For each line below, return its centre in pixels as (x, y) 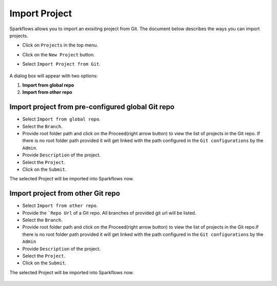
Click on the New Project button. (58, 54)
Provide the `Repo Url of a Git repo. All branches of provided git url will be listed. (109, 213)
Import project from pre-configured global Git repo (92, 107)
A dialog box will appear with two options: (54, 76)
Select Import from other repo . (60, 206)
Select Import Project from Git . (62, 64)
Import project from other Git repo (65, 193)
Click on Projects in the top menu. (60, 45)
